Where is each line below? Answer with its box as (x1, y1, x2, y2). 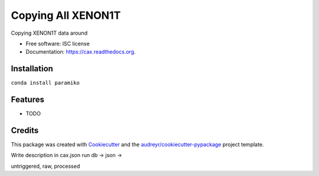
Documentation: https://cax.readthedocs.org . (25, 48, 136, 55)
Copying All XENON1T (11, 9, 121, 22)
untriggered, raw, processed (11, 162, 80, 170)
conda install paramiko (11, 79, 80, 87)
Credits (11, 125, 39, 135)
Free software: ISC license (25, 40, 90, 47)
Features (11, 95, 44, 105)
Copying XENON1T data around (11, 29, 88, 36)
